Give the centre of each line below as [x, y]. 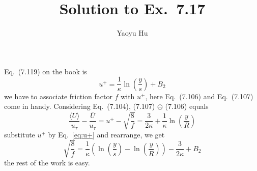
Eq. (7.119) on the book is [46, 71]
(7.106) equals [187, 106]
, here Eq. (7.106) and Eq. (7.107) [199, 96]
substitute [20, 134]
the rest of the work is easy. [47, 162]
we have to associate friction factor [58, 96]
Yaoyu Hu [132, 33]
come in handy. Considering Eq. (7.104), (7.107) [80, 106]
